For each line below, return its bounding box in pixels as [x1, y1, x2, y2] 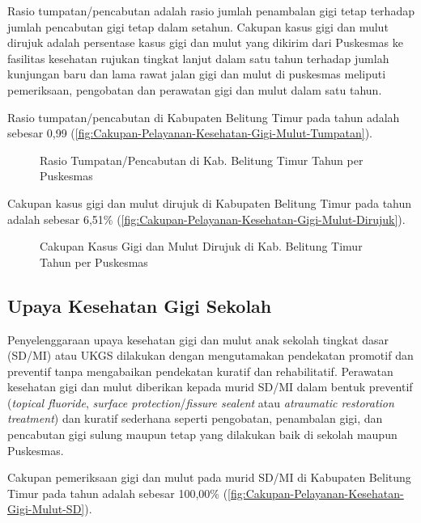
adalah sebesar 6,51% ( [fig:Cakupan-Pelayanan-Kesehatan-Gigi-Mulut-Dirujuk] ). [7, 210, 406, 227]
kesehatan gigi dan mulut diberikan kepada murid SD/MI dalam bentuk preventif [7, 378, 413, 395]
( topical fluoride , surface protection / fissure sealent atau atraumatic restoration [7, 394, 394, 411]
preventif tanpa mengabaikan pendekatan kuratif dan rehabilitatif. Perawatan [7, 362, 393, 379]
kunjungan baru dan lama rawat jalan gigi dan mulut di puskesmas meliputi [7, 65, 386, 82]
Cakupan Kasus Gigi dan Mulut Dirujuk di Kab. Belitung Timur [40, 238, 363, 255]
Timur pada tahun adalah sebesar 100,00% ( [7, 484, 228, 501]
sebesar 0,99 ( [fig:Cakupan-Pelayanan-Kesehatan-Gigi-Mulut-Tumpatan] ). [7, 124, 372, 141]
